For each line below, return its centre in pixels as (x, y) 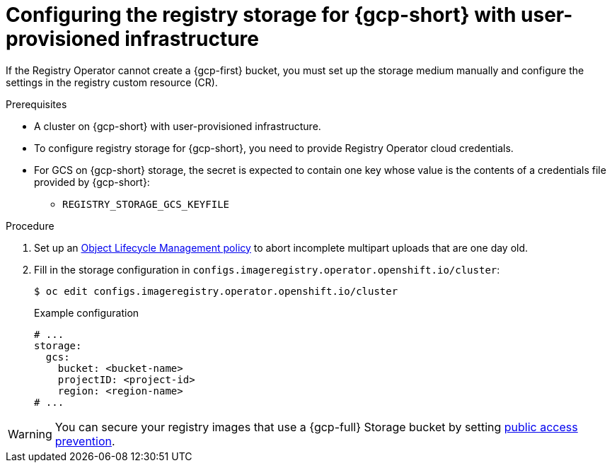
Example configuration (87, 312)
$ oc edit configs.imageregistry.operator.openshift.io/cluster (216, 291)
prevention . (85, 441)
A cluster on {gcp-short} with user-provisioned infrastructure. (178, 126)
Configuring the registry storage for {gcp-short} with (261, 15)
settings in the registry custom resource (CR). (112, 82)
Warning (30, 434)
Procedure (30, 226)
